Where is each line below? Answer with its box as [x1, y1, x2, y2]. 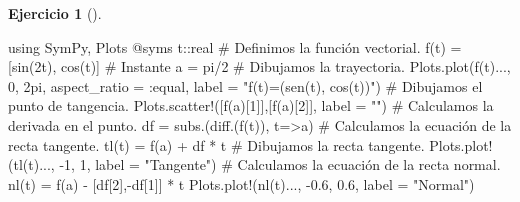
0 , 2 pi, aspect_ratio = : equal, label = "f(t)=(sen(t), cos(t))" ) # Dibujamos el [8, 75, 483, 96]
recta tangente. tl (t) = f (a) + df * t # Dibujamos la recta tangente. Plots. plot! [8, 134, 493, 155]
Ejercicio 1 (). [8, 3, 102, 23]
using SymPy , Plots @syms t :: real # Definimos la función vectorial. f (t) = [8, 36, 462, 57]
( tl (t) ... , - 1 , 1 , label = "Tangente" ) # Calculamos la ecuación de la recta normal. [8, 154, 501, 175]
